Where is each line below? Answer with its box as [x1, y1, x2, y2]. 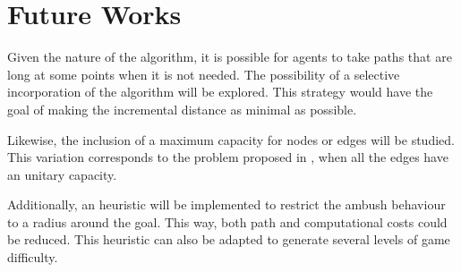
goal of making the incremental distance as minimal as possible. [7, 99, 357, 118]
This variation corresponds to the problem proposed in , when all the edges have [7, 148, 448, 166]
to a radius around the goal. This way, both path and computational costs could [7, 212, 448, 231]
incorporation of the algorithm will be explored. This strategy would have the [7, 82, 433, 101]
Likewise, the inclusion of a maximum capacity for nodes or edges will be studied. [7, 130, 455, 149]
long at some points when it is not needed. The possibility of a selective [7, 64, 400, 83]
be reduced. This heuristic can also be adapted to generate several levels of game [7, 230, 450, 249]
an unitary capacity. [7, 165, 117, 183]
